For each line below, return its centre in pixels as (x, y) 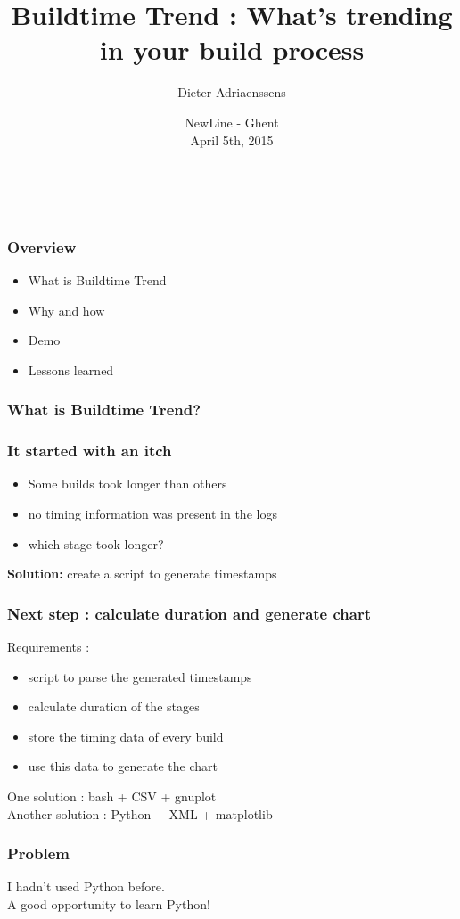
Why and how (66, 310)
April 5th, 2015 (232, 139)
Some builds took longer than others (127, 484)
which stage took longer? (96, 543)
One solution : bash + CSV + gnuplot (112, 796)
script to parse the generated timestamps (140, 676)
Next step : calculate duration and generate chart (189, 613)
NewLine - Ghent (232, 122)
